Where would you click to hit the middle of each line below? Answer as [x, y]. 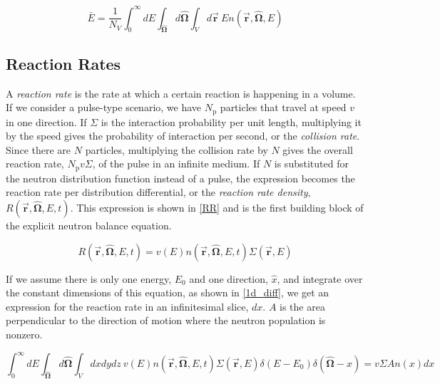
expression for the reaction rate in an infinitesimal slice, [127, 306]
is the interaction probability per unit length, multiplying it [231, 121]
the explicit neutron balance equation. [89, 225]
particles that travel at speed [283, 107]
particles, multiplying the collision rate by [176, 149]
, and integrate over [320, 278]
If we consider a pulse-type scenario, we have [104, 107]
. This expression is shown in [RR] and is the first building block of [217, 207]
